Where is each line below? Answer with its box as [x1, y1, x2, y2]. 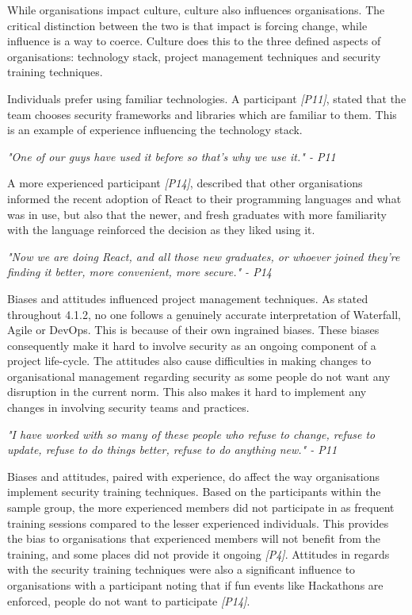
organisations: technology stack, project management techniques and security [7, 48, 381, 64]
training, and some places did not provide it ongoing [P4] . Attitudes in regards [7, 545, 390, 562]
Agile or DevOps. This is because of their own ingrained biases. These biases [7, 321, 380, 338]
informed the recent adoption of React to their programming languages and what [7, 190, 402, 206]
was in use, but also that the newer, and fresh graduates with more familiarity [7, 206, 387, 222]
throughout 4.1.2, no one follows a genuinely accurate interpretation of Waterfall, [7, 306, 401, 322]
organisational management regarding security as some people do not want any [7, 367, 391, 384]
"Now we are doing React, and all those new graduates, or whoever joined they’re [7, 248, 400, 264]
